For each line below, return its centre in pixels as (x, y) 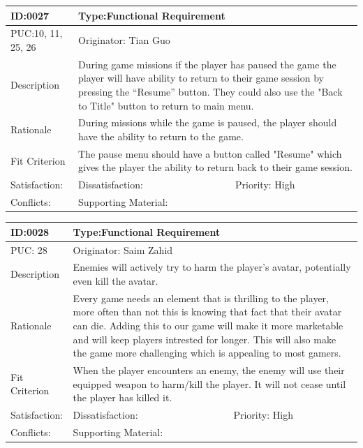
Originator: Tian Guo (124, 40)
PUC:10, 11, (37, 33)
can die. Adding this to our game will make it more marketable (208, 326)
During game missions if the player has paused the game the (207, 64)
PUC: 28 (29, 249)
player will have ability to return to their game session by (201, 78)
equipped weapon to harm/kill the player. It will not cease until (209, 383)
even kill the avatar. (116, 281)
